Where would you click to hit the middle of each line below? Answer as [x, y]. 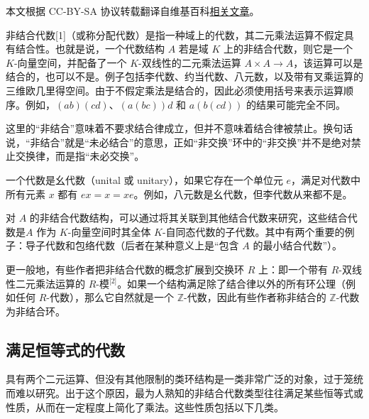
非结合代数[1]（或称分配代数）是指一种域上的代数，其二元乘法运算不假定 [175, 34]
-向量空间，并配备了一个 [70, 62]
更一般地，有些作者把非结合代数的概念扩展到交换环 [125, 269]
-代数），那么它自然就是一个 [110, 297]
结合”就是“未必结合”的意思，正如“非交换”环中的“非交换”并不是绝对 [195, 142]
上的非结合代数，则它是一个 [288, 49]
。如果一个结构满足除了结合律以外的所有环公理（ [232, 283]
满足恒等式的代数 [65, 349]
